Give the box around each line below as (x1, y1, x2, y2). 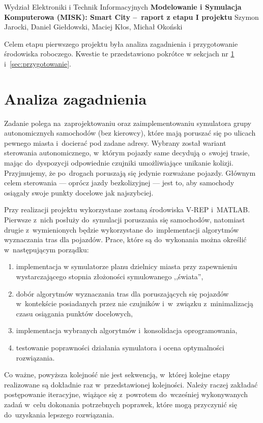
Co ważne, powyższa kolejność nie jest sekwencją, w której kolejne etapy (4, 369, 230, 380)
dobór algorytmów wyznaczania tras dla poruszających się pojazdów (16, 288, 229, 299)
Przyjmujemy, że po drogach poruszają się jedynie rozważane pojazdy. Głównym (4, 167, 256, 178)
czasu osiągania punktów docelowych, (16, 308, 133, 318)
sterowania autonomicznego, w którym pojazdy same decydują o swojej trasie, (4, 147, 250, 158)
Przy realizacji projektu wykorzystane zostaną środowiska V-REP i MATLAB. (4, 204, 250, 215)
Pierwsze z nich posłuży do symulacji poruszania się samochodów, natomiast (4, 214, 245, 225)
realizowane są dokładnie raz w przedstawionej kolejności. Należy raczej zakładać (4, 379, 258, 389)
